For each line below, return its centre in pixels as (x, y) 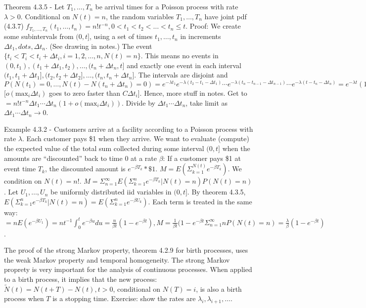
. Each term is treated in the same (200, 201)
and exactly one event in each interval (184, 65)
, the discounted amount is (85, 169)
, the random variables (140, 16)
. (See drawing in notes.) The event (99, 46)
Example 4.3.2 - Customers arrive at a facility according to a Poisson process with (129, 129)
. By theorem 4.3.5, (216, 192)
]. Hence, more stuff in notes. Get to (192, 93)
